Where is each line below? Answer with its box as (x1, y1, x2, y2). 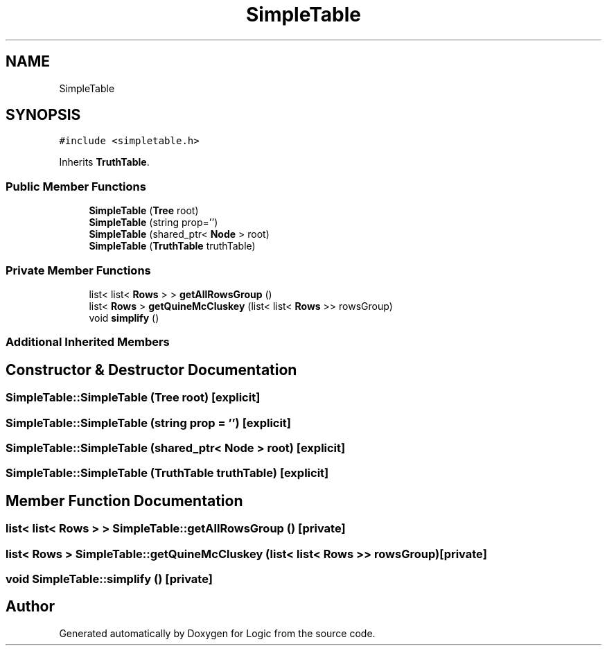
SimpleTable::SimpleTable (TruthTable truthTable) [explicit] (6, 466, 329, 480)
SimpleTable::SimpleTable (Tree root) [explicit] (6, 390, 261, 405)
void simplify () (89, 311, 159, 324)
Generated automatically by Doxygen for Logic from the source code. (59, 627, 376, 639)
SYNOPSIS (6, 106, 81, 124)
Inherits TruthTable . (59, 156, 150, 168)
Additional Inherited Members (6, 335, 170, 349)
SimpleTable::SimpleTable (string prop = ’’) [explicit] (6, 415, 292, 430)
